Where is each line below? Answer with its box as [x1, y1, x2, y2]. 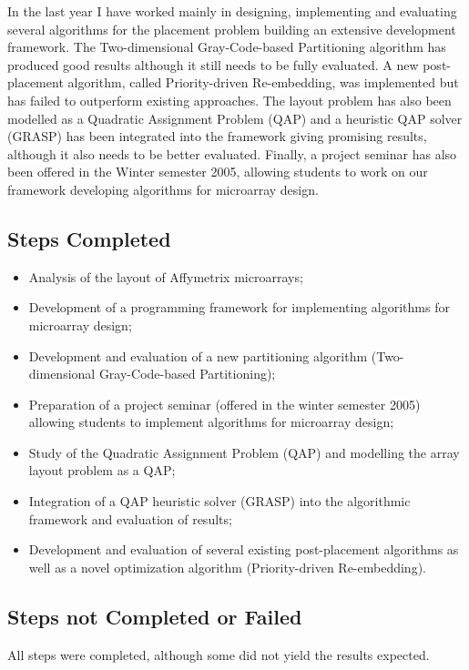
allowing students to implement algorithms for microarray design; [28, 412, 394, 431]
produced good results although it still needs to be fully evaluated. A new [7, 55, 419, 74]
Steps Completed [7, 224, 171, 252]
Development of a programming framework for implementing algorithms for [28, 298, 450, 317]
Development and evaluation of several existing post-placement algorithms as [28, 540, 459, 559]
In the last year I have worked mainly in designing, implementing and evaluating [7, 2, 457, 20]
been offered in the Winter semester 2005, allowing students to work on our [7, 162, 428, 181]
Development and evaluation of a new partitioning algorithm [28, 346, 368, 365]
